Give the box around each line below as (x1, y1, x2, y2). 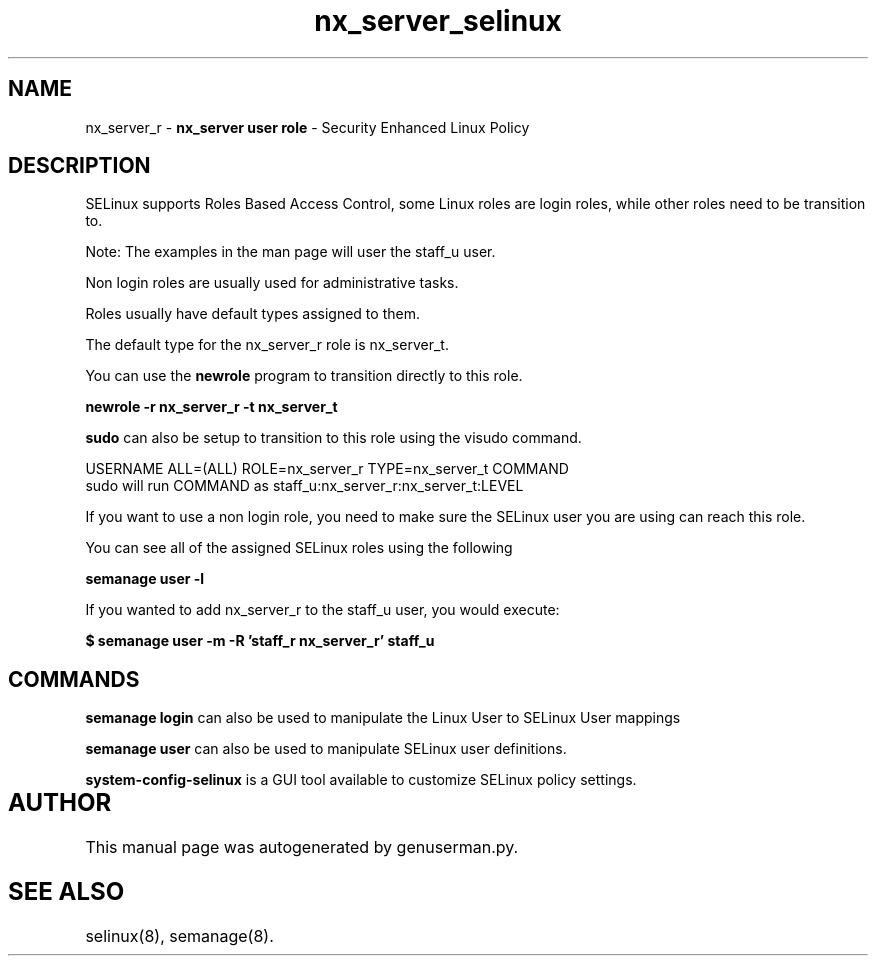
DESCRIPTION (8, 153, 151, 179)
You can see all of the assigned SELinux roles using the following (85, 539, 513, 557)
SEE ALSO (8, 877, 125, 907)
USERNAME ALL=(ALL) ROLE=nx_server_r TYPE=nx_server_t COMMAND (85, 460, 569, 478)
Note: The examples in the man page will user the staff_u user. (85, 243, 496, 261)
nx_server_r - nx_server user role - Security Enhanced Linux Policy (85, 118, 530, 136)
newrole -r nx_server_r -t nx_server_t (85, 398, 338, 416)
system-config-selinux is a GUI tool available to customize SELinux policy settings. (85, 771, 637, 789)
